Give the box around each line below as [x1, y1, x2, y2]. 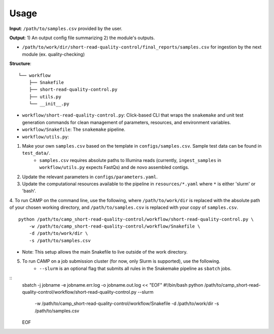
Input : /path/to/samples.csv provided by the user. [9, 25, 123, 32]
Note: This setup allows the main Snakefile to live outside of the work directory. [22, 249, 188, 255]
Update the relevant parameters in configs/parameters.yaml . [22, 174, 158, 180]
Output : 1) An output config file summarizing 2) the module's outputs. [9, 35, 155, 41]
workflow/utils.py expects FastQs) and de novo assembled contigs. [39, 164, 190, 171]
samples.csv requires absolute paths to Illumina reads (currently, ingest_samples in [39, 157, 222, 163]
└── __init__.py [28, 101, 70, 107]
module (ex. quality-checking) [22, 51, 85, 57]
